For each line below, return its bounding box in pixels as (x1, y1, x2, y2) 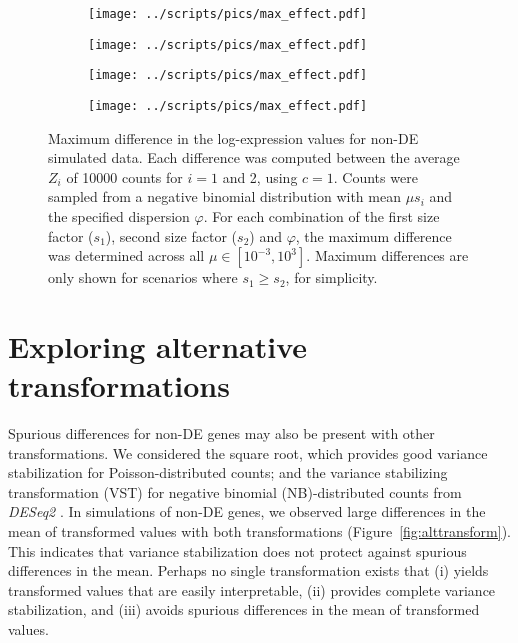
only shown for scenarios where (48, 267, 238, 288)
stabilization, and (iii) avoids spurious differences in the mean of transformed (8, 599, 480, 620)
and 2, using (222, 166, 298, 187)
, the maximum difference (295, 225, 452, 246)
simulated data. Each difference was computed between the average (48, 147, 460, 168)
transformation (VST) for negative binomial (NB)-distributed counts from (8, 481, 462, 502)
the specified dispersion (48, 206, 190, 226)
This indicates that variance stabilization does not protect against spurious (8, 540, 467, 561)
